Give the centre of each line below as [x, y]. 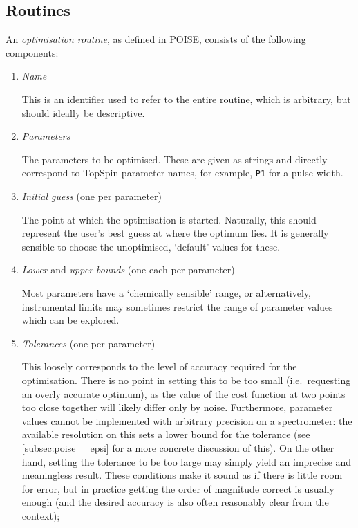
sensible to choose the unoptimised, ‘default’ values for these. [151, 246]
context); [41, 515]
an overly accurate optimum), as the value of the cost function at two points [183, 393]
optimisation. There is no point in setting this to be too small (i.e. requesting [186, 380]
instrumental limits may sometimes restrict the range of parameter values [177, 306]
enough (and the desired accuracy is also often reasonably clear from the [175, 502]
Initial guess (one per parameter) [92, 196]
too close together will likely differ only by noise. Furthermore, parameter [177, 407]
